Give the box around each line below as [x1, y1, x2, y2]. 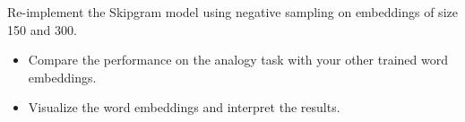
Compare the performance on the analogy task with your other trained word [28, 50, 448, 69]
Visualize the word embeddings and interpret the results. [28, 98, 340, 117]
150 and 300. [7, 20, 77, 39]
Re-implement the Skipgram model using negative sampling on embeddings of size [7, 3, 458, 21]
